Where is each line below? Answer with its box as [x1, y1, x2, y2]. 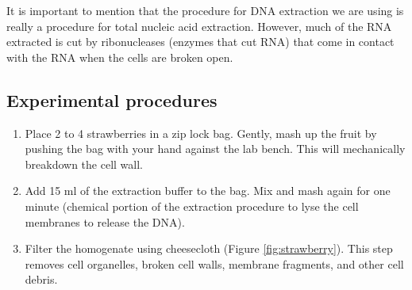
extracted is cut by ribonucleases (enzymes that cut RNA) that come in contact [6, 33, 395, 50]
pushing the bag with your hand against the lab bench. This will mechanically [25, 140, 406, 157]
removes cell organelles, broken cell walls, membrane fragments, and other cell [25, 255, 404, 272]
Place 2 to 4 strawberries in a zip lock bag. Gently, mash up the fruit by [25, 124, 377, 141]
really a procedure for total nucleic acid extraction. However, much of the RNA [6, 17, 392, 34]
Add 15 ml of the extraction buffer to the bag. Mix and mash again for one [25, 182, 391, 199]
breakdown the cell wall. [25, 155, 144, 172]
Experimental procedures [6, 87, 218, 112]
